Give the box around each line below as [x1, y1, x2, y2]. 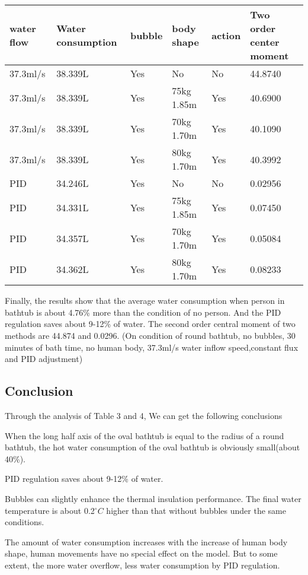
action [211, 28, 241, 42]
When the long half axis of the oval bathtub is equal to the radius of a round [5, 429, 284, 441]
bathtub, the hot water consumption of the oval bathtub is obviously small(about [5, 441, 300, 453]
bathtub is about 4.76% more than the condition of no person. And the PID [5, 306, 281, 318]
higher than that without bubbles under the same [106, 504, 286, 516]
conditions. [5, 516, 44, 528]
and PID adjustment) [5, 352, 83, 365]
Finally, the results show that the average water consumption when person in [5, 294, 285, 307]
